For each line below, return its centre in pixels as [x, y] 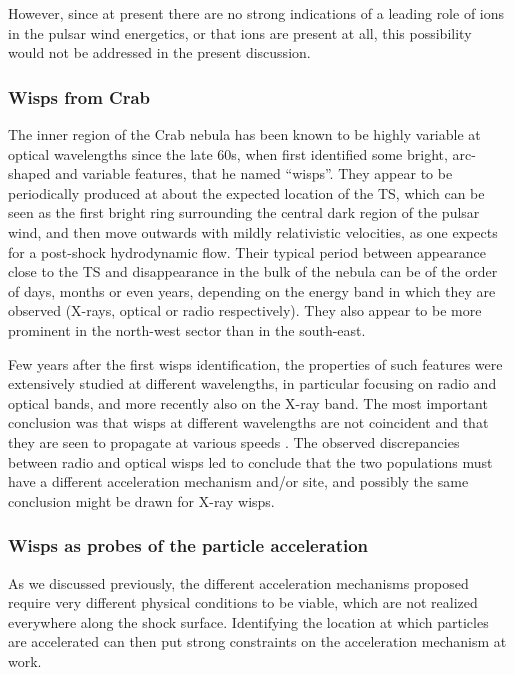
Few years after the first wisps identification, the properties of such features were [255, 363]
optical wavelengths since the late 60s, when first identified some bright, [228, 153]
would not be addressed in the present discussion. [159, 52]
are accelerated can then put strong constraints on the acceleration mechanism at [257, 641]
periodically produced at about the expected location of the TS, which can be [246, 192]
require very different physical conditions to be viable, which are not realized [243, 602]
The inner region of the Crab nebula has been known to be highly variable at [244, 134]
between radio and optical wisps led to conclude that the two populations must [250, 461]
